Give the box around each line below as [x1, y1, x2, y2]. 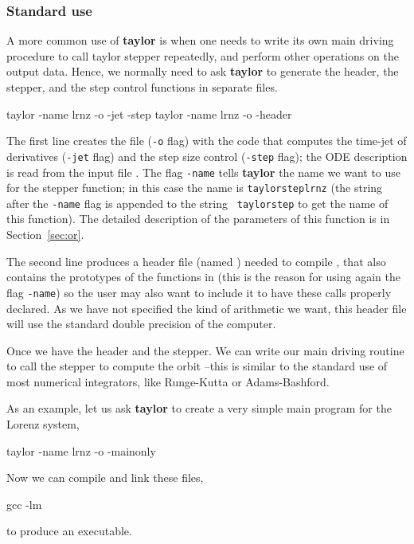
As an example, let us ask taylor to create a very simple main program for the [6, 400, 392, 417]
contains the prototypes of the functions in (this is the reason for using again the [6, 268, 400, 285]
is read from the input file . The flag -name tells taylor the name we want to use [6, 163, 401, 180]
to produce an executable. [6, 522, 132, 539]
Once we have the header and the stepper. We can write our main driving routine [6, 342, 404, 358]
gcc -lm [6, 495, 42, 512]
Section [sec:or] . [6, 226, 84, 243]
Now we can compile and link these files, [6, 469, 204, 486]
